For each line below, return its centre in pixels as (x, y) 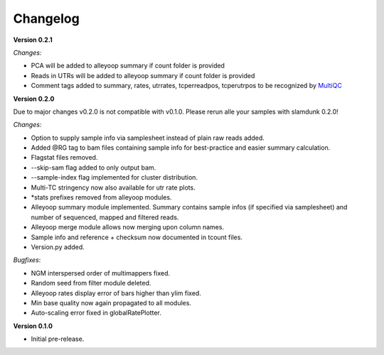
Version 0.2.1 (33, 40)
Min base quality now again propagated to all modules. (111, 302)
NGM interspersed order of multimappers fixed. (101, 273)
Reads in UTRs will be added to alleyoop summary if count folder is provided (143, 75)
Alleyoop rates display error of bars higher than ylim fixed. (116, 293)
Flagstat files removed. (64, 158)
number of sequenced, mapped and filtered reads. (105, 217)
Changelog (46, 18)
